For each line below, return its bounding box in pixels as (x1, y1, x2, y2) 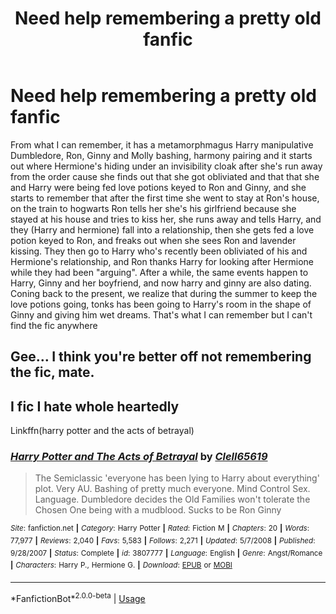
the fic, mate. (10, 364, 95, 381)
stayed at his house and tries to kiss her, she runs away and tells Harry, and (10, 213, 322, 225)
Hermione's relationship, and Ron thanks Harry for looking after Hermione (10, 255, 314, 267)
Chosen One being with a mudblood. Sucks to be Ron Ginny (34, 504, 282, 516)
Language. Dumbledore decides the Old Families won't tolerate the (34, 493, 311, 506)
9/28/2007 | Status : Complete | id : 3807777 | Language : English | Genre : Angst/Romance (10, 548, 323, 558)
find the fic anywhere (10, 319, 98, 331)
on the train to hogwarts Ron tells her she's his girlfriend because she (10, 202, 297, 214)
